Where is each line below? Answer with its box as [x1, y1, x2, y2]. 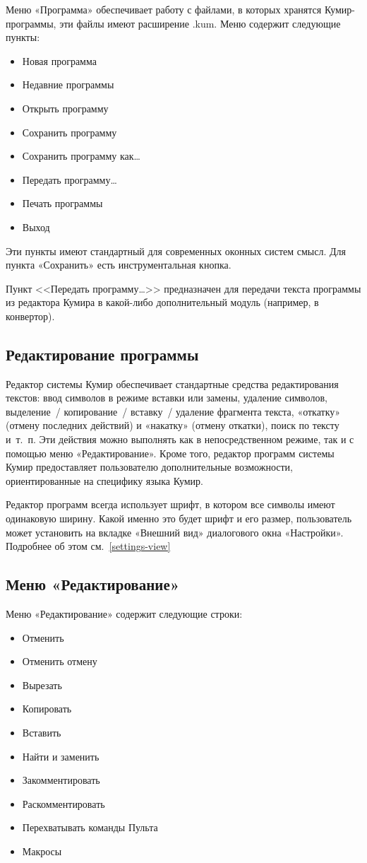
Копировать [22, 701, 72, 716]
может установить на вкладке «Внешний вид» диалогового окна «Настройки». [6, 524, 344, 539]
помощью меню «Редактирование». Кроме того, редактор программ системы [6, 445, 335, 460]
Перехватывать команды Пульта [22, 820, 158, 835]
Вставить [22, 725, 61, 739]
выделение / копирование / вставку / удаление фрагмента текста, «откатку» [6, 404, 341, 418]
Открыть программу [22, 100, 109, 115]
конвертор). [6, 308, 55, 323]
